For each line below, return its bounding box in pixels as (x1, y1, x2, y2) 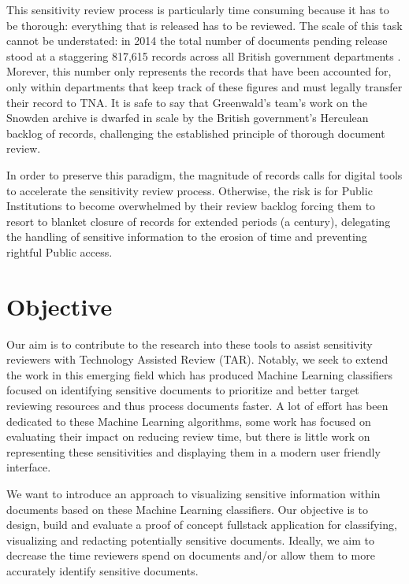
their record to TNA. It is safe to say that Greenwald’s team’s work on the (6, 94, 367, 110)
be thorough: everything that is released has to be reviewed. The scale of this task (6, 17, 403, 33)
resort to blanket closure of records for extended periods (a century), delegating (6, 213, 391, 229)
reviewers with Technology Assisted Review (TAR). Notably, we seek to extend (6, 351, 389, 368)
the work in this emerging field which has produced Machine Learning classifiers (6, 366, 392, 383)
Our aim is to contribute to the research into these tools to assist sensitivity (6, 335, 373, 352)
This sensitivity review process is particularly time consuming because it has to (6, 2, 389, 17)
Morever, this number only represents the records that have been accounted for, (6, 63, 392, 79)
